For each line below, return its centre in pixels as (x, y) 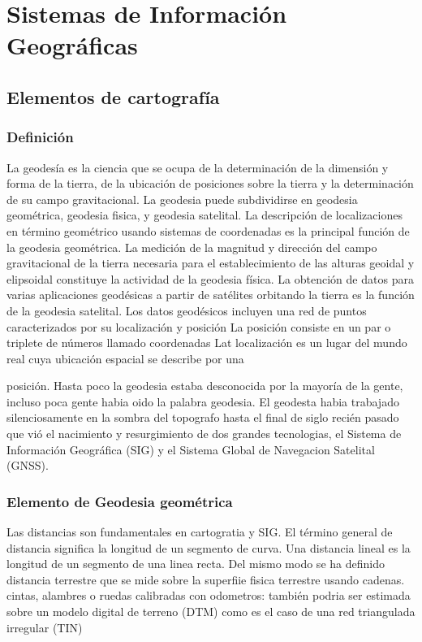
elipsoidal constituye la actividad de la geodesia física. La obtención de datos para (210, 278)
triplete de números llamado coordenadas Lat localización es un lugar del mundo (207, 343)
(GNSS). (28, 465)
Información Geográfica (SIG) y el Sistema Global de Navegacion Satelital (191, 449)
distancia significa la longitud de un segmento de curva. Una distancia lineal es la (209, 547)
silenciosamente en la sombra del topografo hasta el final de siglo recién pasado (203, 417)
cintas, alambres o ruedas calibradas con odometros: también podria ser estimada (209, 595)
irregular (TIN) (45, 627)
